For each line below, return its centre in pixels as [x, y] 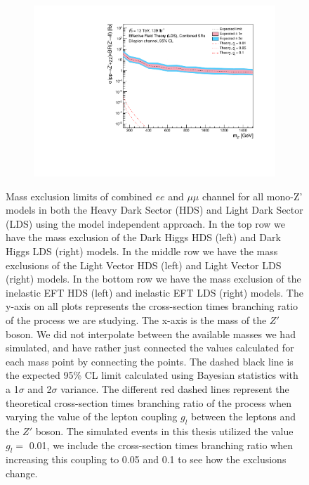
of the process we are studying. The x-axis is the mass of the [136, 320]
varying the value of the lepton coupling [92, 416]
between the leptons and [244, 416]
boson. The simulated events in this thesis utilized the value [164, 431]
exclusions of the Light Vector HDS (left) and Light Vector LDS [144, 265]
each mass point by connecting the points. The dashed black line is [150, 361]
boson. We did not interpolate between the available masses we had [151, 334]
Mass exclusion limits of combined [79, 196]
